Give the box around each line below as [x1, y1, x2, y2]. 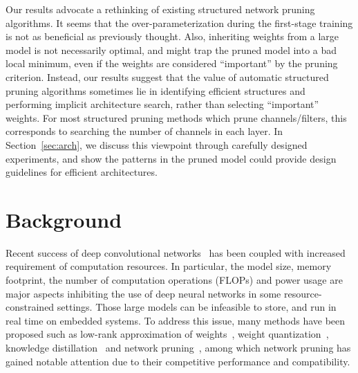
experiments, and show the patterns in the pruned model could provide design [6, 151, 337, 165]
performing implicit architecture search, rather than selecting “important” [6, 97, 319, 111]
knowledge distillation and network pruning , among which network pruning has [6, 340, 351, 354]
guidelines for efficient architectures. [6, 165, 158, 179]
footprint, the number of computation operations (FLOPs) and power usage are [6, 273, 343, 287]
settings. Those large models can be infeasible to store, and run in [57, 300, 337, 314]
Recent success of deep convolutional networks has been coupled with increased [6, 245, 346, 260]
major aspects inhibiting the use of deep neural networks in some [6, 286, 281, 300]
